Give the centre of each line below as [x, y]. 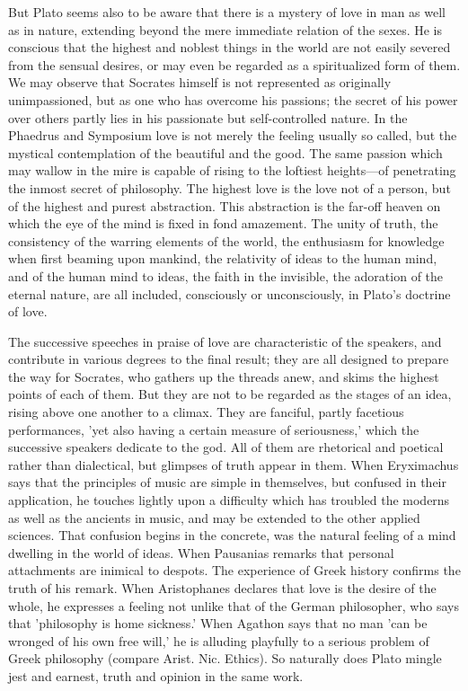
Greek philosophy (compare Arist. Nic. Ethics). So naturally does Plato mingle [225, 658]
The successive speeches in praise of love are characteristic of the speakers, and [225, 341]
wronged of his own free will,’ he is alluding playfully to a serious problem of [219, 640]
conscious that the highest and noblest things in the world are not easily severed [230, 47]
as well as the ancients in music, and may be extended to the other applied [214, 517]
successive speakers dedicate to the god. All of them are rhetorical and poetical [226, 447]
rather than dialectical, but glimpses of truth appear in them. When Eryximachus [234, 464]
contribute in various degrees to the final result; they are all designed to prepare [229, 359]
